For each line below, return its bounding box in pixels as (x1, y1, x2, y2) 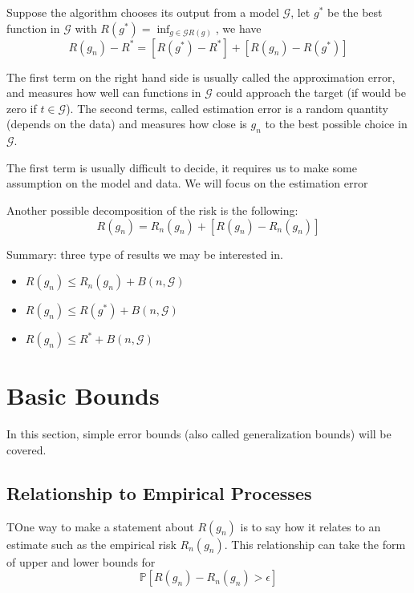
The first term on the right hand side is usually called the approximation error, (6, 68, 396, 85)
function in (6, 19, 60, 36)
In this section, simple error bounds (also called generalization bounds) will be (6, 426, 392, 442)
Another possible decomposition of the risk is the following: (6, 201, 298, 218)
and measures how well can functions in (6, 84, 201, 101)
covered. (6, 441, 47, 458)
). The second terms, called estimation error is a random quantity (66, 99, 388, 116)
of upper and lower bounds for (6, 553, 156, 570)
